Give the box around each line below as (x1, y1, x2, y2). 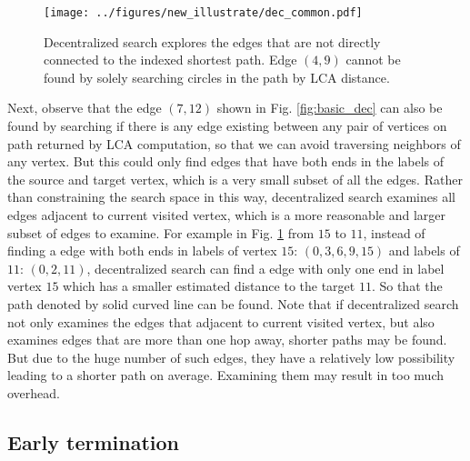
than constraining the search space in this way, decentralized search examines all (7, 187, 455, 206)
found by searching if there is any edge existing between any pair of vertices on (7, 116, 447, 135)
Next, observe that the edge (7, 98, 162, 117)
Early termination (7, 427, 180, 456)
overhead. (7, 383, 60, 402)
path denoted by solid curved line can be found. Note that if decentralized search (7, 294, 459, 313)
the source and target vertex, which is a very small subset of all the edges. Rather (7, 169, 463, 188)
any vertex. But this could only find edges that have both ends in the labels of (7, 152, 445, 171)
